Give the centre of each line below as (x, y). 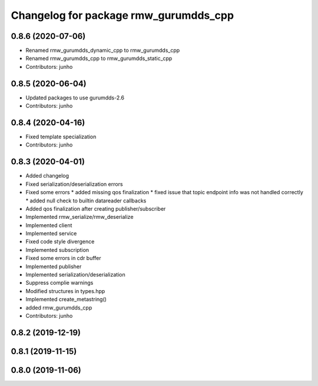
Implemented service (51, 234)
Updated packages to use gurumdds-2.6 (75, 98)
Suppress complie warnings (59, 283)
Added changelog (47, 176)
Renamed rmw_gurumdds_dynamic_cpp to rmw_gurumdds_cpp (103, 51)
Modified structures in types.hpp (65, 291)
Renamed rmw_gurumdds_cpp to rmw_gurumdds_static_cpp (99, 58)
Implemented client (49, 225)
